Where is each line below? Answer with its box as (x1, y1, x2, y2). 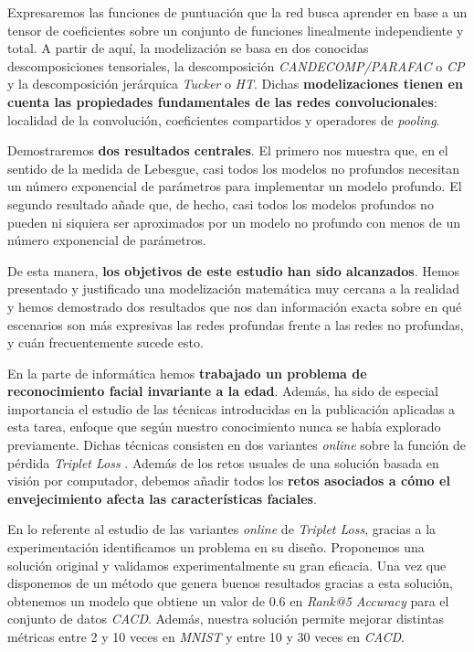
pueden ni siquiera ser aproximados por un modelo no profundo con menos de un (7, 212, 460, 231)
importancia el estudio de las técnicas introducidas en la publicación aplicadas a (7, 399, 456, 418)
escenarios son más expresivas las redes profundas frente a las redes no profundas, (7, 315, 464, 334)
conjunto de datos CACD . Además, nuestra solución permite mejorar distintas (7, 609, 445, 628)
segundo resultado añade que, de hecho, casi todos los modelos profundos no (7, 194, 434, 213)
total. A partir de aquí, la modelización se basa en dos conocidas (7, 38, 369, 58)
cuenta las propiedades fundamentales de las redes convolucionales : (7, 91, 437, 111)
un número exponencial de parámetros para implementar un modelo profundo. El (7, 176, 462, 196)
